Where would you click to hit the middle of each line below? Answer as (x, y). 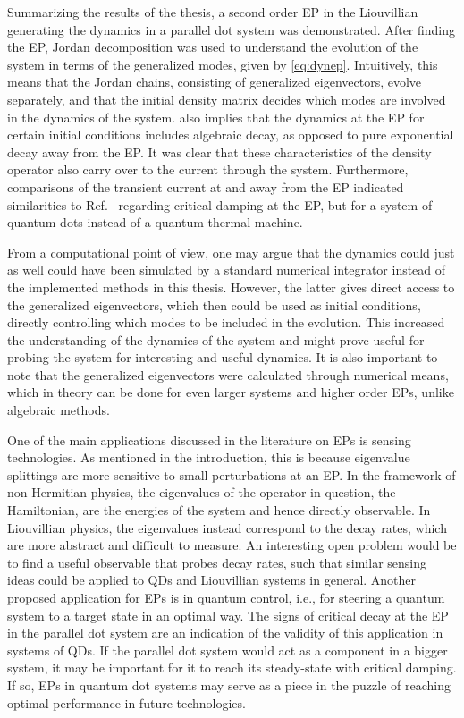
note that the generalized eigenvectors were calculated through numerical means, (228, 374)
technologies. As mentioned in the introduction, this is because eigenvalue (209, 457)
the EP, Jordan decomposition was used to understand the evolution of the (213, 47)
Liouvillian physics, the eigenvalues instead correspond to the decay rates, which (227, 527)
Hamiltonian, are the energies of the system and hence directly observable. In (219, 510)
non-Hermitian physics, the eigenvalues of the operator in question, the (202, 492)
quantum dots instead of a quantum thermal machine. (155, 222)
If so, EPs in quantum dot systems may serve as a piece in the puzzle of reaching (229, 684)
